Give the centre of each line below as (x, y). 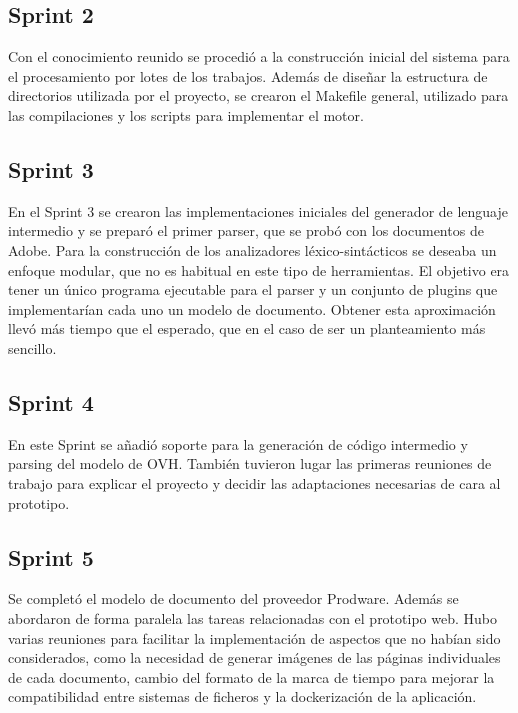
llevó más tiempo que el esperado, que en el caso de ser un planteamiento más (247, 328)
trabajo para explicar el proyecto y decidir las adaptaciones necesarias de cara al (254, 482)
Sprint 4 (51, 401)
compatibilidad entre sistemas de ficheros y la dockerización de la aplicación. (242, 696)
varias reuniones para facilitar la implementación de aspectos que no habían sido (254, 637)
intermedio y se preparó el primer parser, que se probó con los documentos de (246, 230)
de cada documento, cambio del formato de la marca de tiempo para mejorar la (251, 676)
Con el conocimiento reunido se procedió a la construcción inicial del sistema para (259, 56)
